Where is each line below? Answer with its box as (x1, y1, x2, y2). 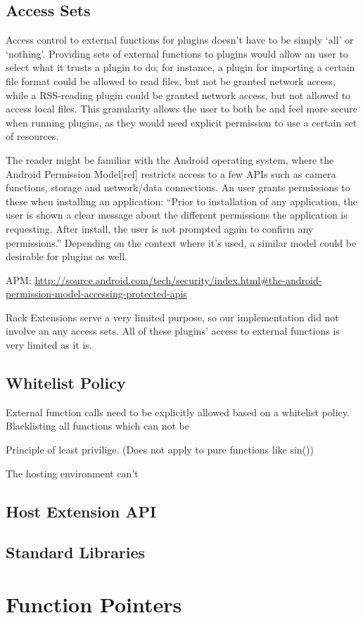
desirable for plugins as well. (6, 249, 127, 264)
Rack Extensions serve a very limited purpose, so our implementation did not (6, 309, 339, 324)
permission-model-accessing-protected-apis (6, 286, 187, 301)
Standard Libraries (6, 541, 146, 563)
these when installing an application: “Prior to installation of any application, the (6, 193, 357, 208)
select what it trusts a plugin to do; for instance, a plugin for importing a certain (6, 60, 355, 75)
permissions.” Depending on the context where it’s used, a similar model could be (6, 235, 357, 250)
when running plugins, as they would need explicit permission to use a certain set (6, 115, 357, 129)
